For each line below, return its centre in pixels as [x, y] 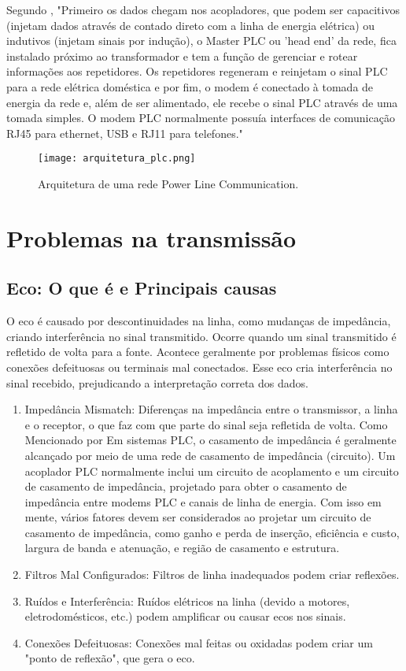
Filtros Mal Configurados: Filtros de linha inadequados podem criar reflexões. [212, 575]
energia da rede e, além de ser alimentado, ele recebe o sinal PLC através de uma [202, 102]
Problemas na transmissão [151, 237]
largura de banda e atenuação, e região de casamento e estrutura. [182, 548]
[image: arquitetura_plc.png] [117, 159]
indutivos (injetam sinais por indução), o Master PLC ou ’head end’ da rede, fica [201, 41]
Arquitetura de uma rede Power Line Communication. [168, 184]
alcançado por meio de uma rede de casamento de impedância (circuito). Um [210, 455]
